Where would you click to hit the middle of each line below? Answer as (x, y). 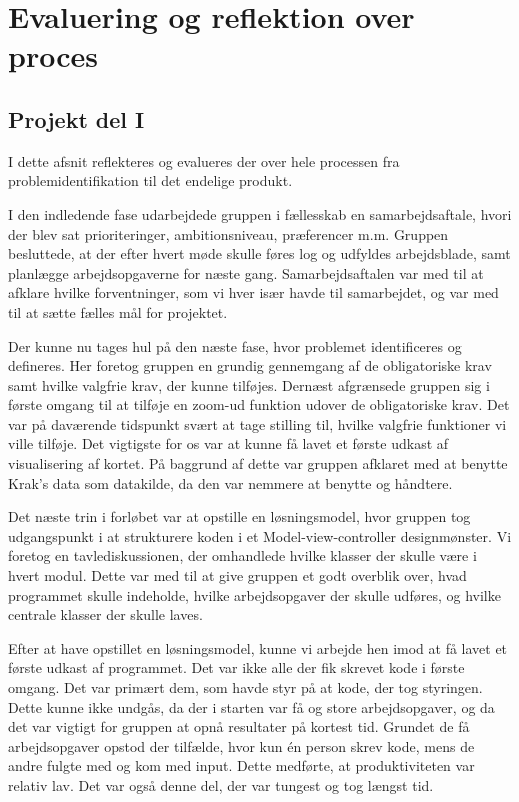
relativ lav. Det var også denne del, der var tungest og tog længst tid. (221, 784)
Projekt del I (76, 118)
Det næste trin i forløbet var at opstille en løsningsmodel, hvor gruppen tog (239, 516)
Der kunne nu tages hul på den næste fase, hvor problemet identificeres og (235, 345)
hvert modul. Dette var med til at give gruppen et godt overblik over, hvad (237, 575)
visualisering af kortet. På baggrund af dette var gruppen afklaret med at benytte (258, 463)
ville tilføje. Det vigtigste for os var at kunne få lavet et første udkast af (228, 443)
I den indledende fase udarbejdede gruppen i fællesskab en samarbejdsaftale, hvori (260, 213)
